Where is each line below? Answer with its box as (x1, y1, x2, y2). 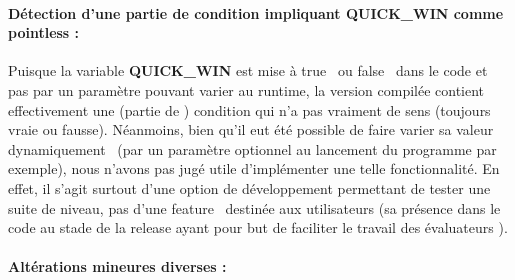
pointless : (8, 22, 80, 43)
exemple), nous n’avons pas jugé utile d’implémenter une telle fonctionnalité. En (8, 158, 500, 179)
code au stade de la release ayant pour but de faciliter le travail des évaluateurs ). (8, 217, 508, 238)
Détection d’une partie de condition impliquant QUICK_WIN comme (8, 2, 504, 23)
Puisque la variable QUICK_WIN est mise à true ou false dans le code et (8, 60, 488, 81)
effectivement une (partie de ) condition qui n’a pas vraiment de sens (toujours (8, 99, 491, 120)
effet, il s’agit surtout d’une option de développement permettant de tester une (8, 177, 491, 198)
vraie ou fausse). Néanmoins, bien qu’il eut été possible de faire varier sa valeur (8, 119, 494, 140)
